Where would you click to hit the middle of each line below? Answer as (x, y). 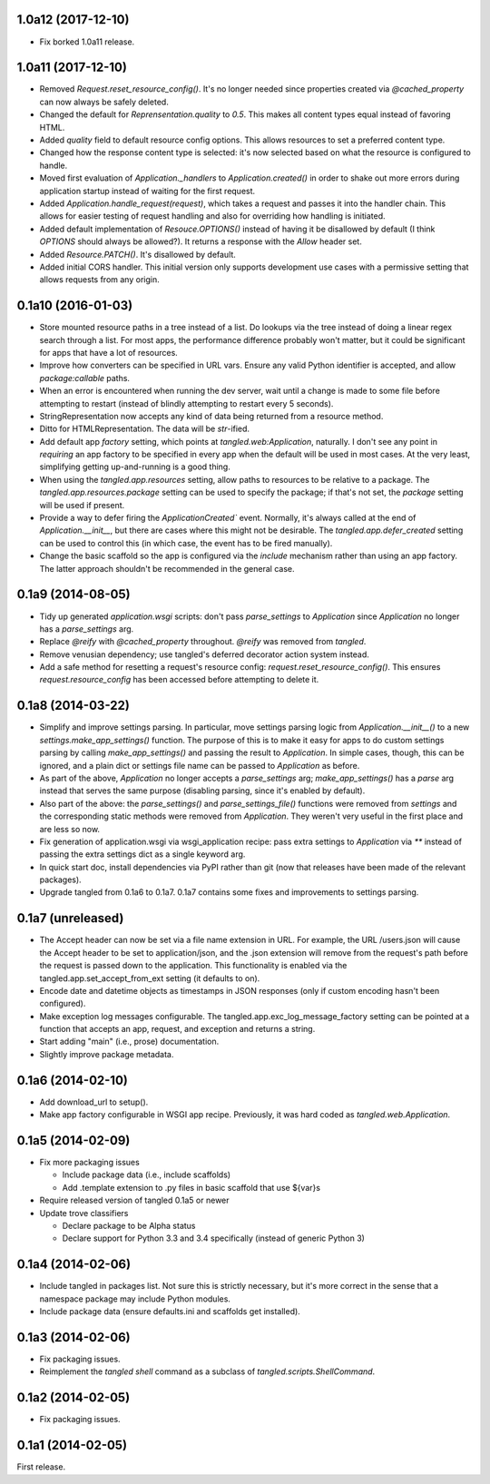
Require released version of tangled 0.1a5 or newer (135, 1200)
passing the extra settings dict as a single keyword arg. (142, 854)
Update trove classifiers (84, 1213)
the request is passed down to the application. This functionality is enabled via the (193, 966)
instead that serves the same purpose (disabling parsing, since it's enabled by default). (202, 791)
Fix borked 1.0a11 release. (87, 42)
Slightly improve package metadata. (107, 1054)
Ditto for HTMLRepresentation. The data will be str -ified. (144, 429)
